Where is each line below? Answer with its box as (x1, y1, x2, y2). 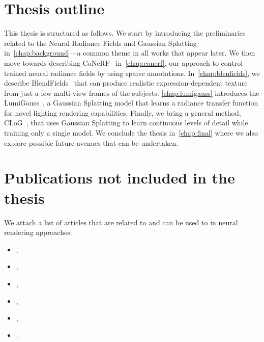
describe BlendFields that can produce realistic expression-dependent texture (4, 77, 248, 88)
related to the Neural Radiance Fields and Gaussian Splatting (4, 37, 197, 48)
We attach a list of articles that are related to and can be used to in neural (4, 217, 238, 227)
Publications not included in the (4, 167, 235, 188)
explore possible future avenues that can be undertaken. (4, 137, 178, 148)
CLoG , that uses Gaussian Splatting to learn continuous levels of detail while (4, 117, 248, 128)
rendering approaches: (4, 227, 72, 238)
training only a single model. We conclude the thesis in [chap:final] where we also (4, 127, 258, 138)
